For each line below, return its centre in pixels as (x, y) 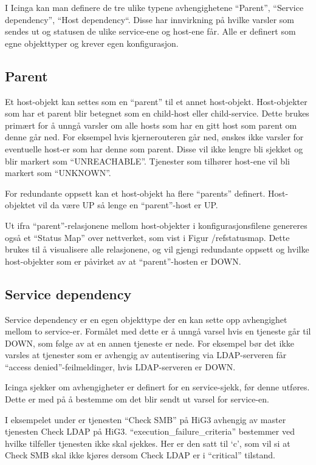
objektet (20, 205)
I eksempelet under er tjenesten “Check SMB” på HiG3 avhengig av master (146, 419)
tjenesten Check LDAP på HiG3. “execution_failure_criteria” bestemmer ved (150, 431)
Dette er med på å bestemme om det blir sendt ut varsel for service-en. (137, 399)
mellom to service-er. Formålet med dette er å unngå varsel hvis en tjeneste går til (158, 331)
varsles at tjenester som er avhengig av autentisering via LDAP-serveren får (146, 355)
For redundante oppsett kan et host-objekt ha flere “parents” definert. (135, 193)
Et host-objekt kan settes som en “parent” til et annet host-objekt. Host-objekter (156, 101)
